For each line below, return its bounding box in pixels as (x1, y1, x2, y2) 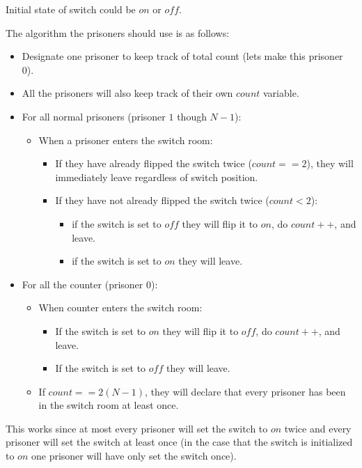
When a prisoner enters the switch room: (38, 132, 213, 147)
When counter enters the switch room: (38, 300, 203, 315)
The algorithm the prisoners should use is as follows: (6, 25, 230, 40)
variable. (263, 86, 299, 100)
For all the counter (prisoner (22, 276, 143, 291)
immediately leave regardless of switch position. (55, 169, 258, 184)
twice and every (284, 421, 352, 435)
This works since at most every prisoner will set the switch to (6, 421, 268, 435)
